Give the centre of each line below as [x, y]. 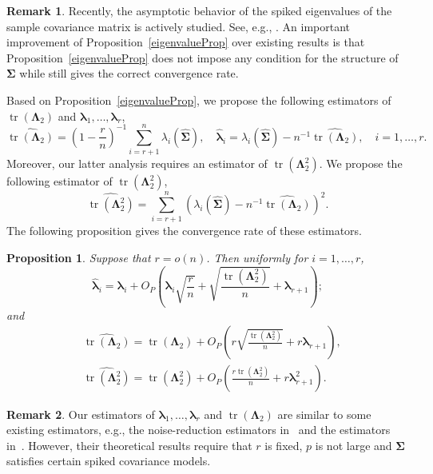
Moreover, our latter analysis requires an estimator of [137, 163]
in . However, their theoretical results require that [129, 445]
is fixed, [284, 445]
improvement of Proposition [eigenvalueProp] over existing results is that [186, 42]
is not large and [354, 445]
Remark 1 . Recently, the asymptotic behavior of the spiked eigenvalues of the [199, 10]
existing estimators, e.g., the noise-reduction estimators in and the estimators [199, 430]
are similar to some [324, 414]
